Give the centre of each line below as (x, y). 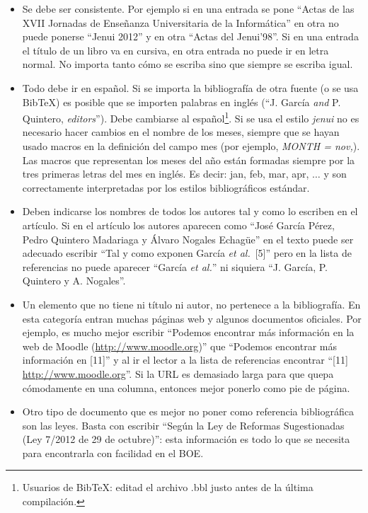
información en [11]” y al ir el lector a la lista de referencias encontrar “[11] (185, 360)
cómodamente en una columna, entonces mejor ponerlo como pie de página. (186, 387)
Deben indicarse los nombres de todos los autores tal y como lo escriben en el (190, 211)
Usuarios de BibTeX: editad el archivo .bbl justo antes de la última (168, 487)
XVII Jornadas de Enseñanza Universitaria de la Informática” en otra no (180, 22)
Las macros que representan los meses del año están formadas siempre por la (189, 160)
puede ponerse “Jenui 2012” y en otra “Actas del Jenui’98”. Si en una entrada (190, 36)
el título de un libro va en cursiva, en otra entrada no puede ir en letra (176, 50)
